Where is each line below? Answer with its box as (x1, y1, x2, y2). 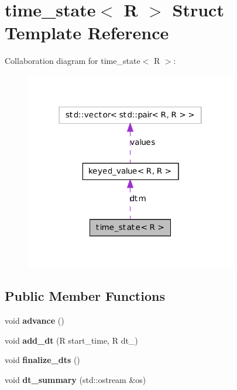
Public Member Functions (5, 287, 165, 305)
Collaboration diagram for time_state (5, 55, 140, 67)
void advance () (5, 314, 64, 326)
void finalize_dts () (5, 354, 80, 366)
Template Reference (5, 21, 169, 45)
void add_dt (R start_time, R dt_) (5, 334, 138, 346)
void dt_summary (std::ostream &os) (5, 373, 146, 385)
